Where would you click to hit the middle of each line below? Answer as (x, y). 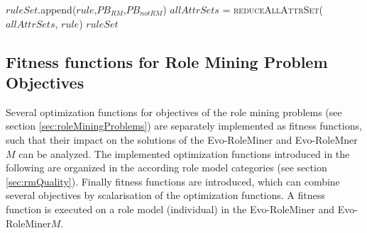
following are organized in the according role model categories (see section (166, 167)
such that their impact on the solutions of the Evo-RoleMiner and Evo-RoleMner (182, 139)
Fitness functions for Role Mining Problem (167, 61)
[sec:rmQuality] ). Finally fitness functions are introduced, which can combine (173, 181)
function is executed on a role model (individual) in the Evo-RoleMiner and (170, 209)
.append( (57, 9)
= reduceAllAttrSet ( (273, 9)
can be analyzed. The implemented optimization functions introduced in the (184, 153)
